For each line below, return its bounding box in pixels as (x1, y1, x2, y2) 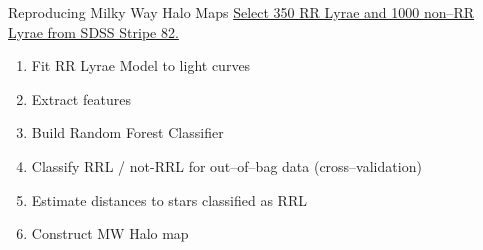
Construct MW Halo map (31, 223, 189, 244)
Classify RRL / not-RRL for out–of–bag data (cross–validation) (31, 155, 422, 176)
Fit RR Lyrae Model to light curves (31, 55, 251, 76)
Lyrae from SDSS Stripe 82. (8, 21, 179, 42)
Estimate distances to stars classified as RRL (31, 189, 307, 210)
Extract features (31, 88, 131, 109)
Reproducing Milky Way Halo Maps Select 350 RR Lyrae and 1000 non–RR (8, 2, 475, 22)
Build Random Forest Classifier (31, 122, 224, 143)
